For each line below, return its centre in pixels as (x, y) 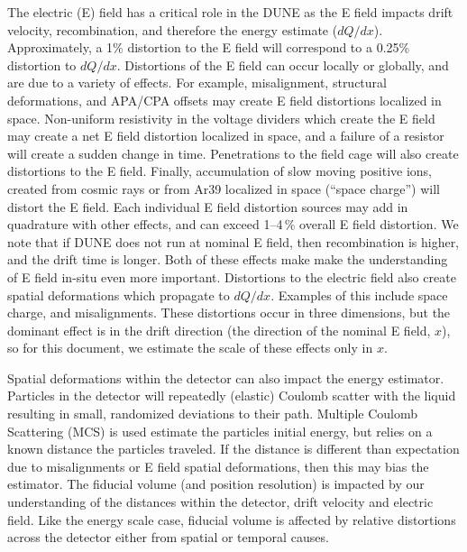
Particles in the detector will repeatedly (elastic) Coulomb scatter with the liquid (232, 396)
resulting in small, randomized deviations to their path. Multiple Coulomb (213, 414)
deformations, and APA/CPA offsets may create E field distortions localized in (224, 100)
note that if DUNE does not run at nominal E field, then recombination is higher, (233, 241)
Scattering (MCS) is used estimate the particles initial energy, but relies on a (220, 431)
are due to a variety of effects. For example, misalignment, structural (197, 83)
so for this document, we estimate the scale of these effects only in (190, 348)
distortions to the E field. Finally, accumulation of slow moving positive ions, (220, 171)
